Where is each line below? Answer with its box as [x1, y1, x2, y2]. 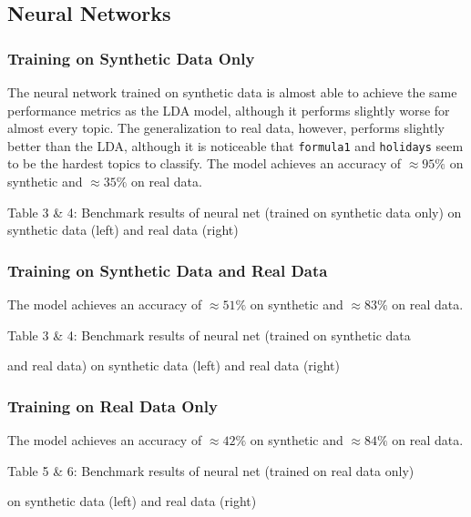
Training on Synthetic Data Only [7, 46, 255, 69]
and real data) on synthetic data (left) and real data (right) [7, 356, 341, 375]
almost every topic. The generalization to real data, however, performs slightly [7, 118, 445, 137]
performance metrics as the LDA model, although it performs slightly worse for [7, 100, 450, 119]
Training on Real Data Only [7, 394, 218, 417]
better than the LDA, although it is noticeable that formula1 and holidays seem [7, 136, 464, 155]
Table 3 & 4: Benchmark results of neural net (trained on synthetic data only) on [7, 202, 462, 221]
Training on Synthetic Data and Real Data [7, 258, 328, 281]
